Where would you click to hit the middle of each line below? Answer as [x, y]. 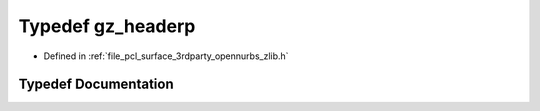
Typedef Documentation [96, 84]
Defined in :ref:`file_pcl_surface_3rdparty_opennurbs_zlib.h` [166, 56]
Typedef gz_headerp [107, 26]
